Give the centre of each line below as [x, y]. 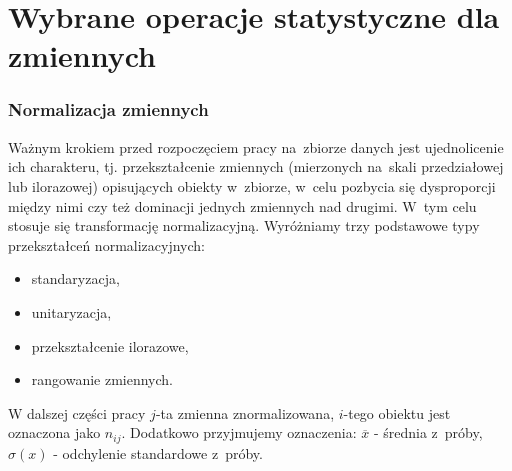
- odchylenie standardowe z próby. [158, 452]
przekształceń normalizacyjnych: [106, 244]
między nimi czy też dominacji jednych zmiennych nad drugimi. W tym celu [242, 205]
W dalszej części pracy [77, 412]
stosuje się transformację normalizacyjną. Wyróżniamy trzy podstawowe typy [244, 225]
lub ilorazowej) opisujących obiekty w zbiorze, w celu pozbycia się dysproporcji [252, 185]
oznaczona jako [54, 432]
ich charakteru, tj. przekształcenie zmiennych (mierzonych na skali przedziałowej [256, 166]
